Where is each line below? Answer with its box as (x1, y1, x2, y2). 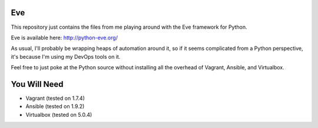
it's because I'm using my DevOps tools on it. (11, 53, 121, 60)
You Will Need (11, 79, 64, 89)
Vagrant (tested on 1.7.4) (25, 95, 85, 102)
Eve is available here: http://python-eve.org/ (11, 34, 118, 41)
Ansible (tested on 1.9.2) (25, 103, 85, 110)
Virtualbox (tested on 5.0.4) (25, 111, 92, 118)
